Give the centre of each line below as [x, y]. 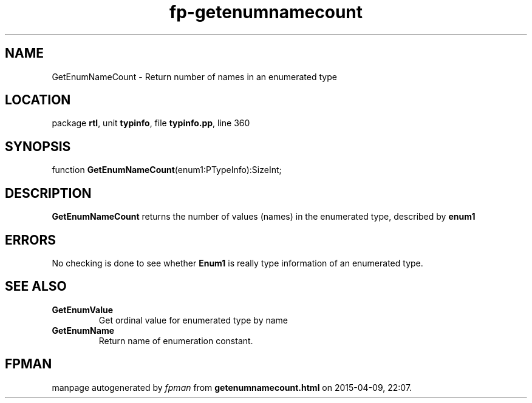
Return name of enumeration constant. [176, 340]
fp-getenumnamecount [266, 12]
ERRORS [31, 240]
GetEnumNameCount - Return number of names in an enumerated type [194, 76]
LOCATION [38, 100]
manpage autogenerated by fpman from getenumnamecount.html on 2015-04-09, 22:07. [232, 387]
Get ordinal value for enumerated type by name [193, 320]
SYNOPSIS [38, 146]
